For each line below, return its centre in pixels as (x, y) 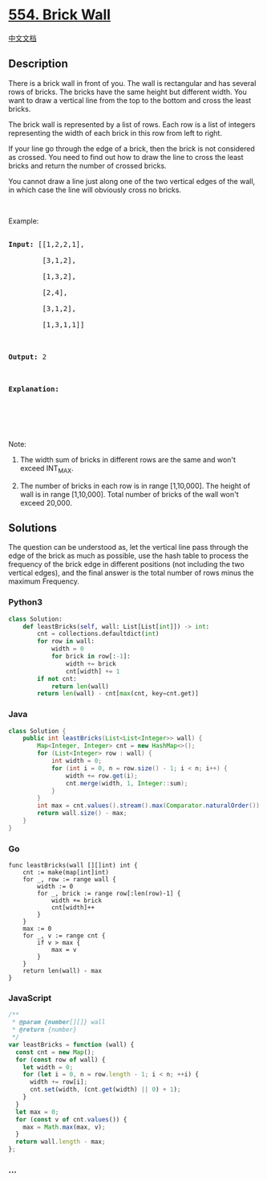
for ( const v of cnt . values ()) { (71, 1119)
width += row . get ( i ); (101, 776)
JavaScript (30, 999)
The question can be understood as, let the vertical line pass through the (128, 547)
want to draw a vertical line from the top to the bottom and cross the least (130, 100)
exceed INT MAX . (47, 469)
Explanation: (34, 389)
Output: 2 (27, 357)
